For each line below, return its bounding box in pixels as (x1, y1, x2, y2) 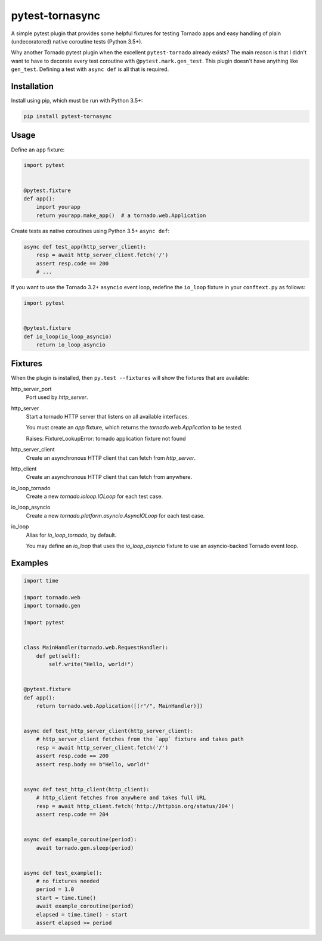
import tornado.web (23, 594, 80, 600)
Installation (11, 81, 54, 91)
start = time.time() (36, 894, 97, 901)
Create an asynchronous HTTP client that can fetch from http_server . (26, 454, 196, 462)
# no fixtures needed (36, 878, 100, 885)
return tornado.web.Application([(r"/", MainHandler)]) (36, 702, 203, 709)
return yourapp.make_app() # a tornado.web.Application (36, 212, 206, 219)
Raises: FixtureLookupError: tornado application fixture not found (26, 435, 186, 442)
